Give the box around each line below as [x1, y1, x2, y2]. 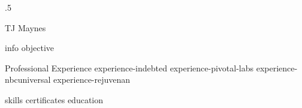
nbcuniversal [5, 73, 51, 86]
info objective [5, 41, 55, 54]
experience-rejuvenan [53, 73, 131, 86]
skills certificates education [5, 93, 104, 106]
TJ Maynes [5, 21, 46, 34]
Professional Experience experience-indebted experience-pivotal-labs [5, 61, 253, 74]
